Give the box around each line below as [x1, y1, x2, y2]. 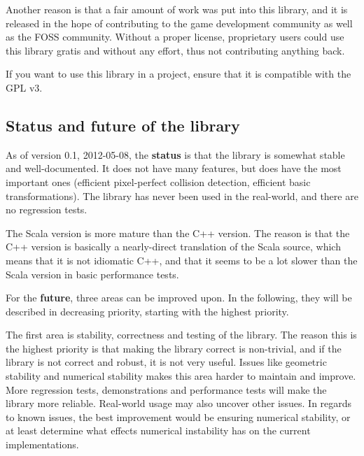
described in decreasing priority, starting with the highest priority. [6, 304, 289, 318]
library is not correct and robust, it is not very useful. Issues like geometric [6, 355, 327, 369]
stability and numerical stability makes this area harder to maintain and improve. [6, 369, 356, 383]
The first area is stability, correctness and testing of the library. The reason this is [6, 327, 357, 342]
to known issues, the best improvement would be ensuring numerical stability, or [6, 409, 351, 424]
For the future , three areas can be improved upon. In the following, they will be [6, 290, 352, 305]
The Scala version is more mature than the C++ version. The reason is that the [6, 225, 350, 240]
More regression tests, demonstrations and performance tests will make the [6, 382, 327, 397]
